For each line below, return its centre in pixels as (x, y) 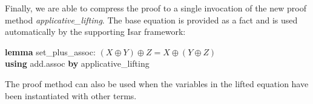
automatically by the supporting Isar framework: (95, 32)
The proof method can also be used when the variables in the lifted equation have (157, 83)
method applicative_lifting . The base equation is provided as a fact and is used (151, 20)
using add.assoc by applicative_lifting (77, 63)
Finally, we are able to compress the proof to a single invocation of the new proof (156, 8)
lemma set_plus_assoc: (50, 51)
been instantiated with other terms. (71, 95)
